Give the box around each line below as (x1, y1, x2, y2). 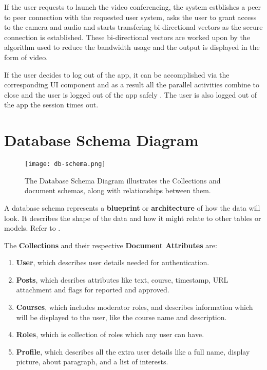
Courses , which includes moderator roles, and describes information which (16, 302, 253, 312)
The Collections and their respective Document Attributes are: (4, 239, 217, 250)
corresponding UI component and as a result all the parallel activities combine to (4, 79, 260, 90)
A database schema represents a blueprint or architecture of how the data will (4, 202, 260, 213)
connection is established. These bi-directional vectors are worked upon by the (4, 31, 250, 42)
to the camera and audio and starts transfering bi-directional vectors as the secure (4, 22, 263, 32)
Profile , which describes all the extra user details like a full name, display (16, 346, 250, 357)
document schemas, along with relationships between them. (25, 185, 211, 196)
